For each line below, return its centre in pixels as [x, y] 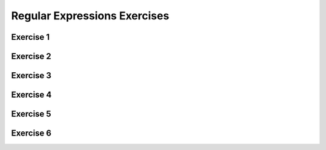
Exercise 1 [30, 37]
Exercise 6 [31, 133]
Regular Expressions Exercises [90, 16]
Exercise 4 [31, 95]
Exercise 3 [31, 76]
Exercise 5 [31, 114]
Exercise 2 [31, 56]
